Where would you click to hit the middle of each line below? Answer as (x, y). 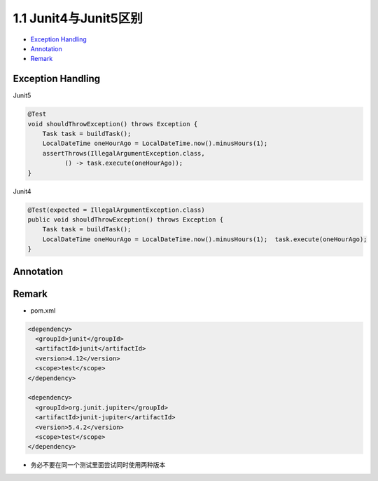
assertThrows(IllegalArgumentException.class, (124, 153)
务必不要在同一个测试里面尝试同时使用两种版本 (98, 465)
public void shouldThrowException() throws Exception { (126, 219)
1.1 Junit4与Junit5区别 (78, 18)
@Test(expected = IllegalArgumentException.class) (117, 210)
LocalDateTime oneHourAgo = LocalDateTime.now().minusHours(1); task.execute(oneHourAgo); (205, 239)
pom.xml (43, 310)
